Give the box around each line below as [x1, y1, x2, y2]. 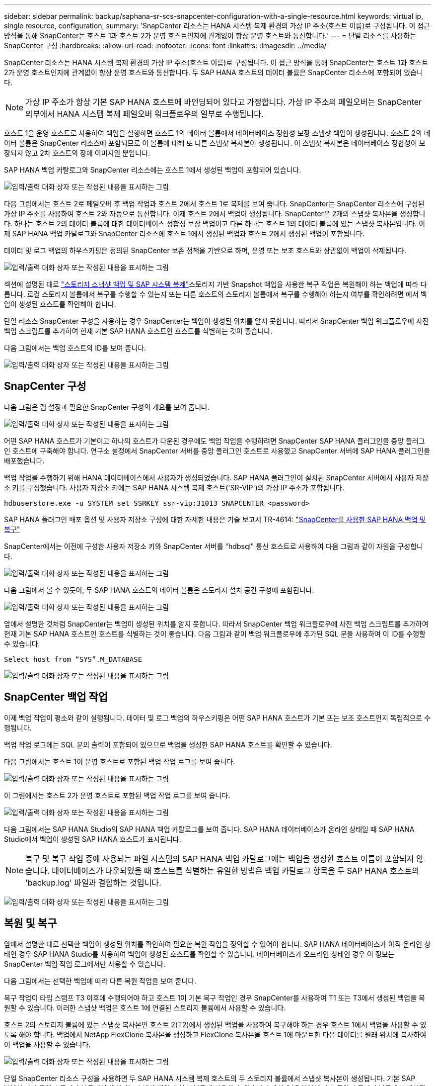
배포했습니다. [4, 456, 45, 465]
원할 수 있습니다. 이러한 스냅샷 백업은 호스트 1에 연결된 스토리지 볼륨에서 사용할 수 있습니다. [4, 1003, 286, 1012]
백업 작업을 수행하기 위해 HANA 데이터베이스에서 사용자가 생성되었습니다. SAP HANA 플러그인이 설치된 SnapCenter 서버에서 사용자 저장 [4, 473, 429, 482]
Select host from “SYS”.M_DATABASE [4, 655, 143, 663]
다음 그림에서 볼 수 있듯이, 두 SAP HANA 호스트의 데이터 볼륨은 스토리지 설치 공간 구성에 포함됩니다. [4, 585, 314, 594]
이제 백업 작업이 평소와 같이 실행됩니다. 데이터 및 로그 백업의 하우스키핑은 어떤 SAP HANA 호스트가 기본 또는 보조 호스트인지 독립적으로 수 [4, 713, 431, 722]
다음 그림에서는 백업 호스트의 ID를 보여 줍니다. [4, 344, 146, 352]
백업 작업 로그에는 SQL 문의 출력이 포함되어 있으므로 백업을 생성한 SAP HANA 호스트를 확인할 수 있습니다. [4, 740, 332, 749]
